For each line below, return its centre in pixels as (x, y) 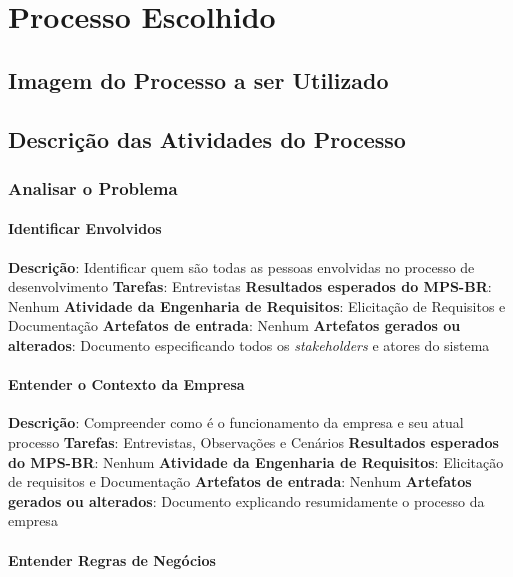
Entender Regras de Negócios (112, 559)
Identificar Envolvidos (85, 228)
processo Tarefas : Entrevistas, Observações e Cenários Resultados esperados (253, 441)
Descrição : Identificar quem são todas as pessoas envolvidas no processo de (241, 266)
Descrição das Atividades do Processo (207, 138)
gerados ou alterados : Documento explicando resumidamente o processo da (246, 500)
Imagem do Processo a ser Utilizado (198, 79)
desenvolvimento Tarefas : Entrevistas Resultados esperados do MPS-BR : (250, 286)
